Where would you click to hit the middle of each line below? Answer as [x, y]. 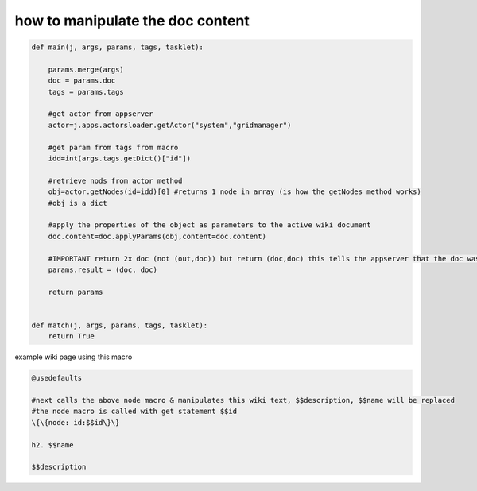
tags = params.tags [86, 92]
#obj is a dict [78, 203]
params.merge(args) [86, 69]
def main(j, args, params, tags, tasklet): [118, 47]
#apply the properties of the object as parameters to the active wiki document [209, 225]
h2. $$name [52, 445]
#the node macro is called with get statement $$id [134, 412]
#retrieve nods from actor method [115, 180]
